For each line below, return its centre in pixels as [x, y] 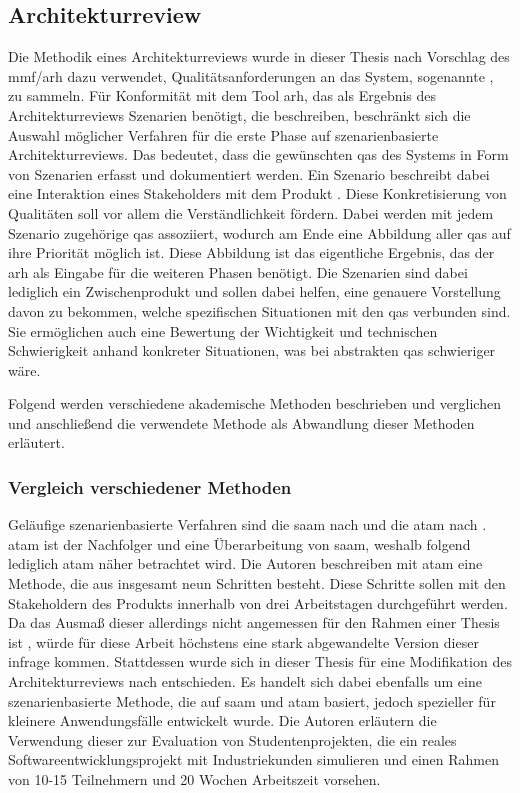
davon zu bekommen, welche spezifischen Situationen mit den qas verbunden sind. [259, 310]
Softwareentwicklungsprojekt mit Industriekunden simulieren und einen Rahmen [254, 759]
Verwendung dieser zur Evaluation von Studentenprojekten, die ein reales [232, 739]
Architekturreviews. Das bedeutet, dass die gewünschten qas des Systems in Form [258, 154]
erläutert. [36, 442]
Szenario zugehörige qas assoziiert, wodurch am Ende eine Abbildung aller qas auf [259, 232]
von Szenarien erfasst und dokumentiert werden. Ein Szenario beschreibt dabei [249, 173]
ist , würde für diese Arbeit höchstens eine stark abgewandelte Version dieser [243, 641]
